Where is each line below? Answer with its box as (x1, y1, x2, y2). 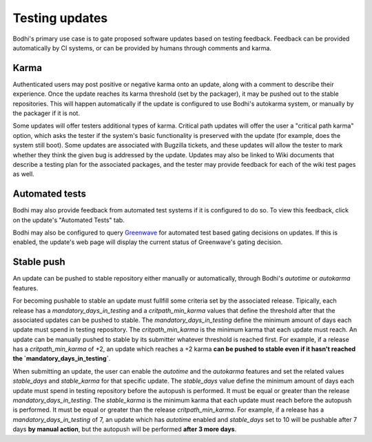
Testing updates (12, 10, 108, 26)
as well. (12, 170, 34, 179)
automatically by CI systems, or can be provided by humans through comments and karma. (12, 43, 272, 52)
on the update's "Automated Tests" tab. (12, 216, 125, 224)
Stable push (12, 256, 65, 268)
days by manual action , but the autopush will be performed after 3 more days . (12, 425, 237, 434)
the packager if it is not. (12, 109, 81, 117)
